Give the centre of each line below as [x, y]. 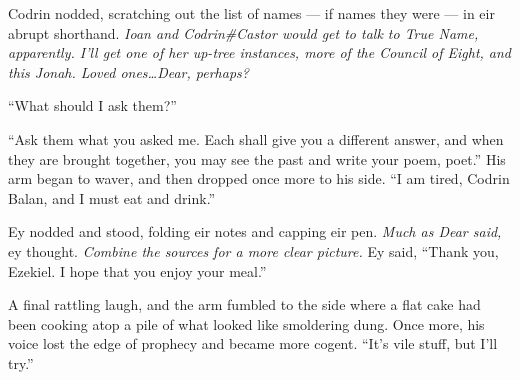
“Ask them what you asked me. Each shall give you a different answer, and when [256, 138]
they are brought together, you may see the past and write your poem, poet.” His [257, 158]
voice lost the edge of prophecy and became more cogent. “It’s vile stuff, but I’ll [253, 343]
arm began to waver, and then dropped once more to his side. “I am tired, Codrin [259, 178]
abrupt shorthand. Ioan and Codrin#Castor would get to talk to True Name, [243, 32]
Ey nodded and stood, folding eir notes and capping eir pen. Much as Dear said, [255, 231]
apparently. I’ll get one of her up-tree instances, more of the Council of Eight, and [260, 52]
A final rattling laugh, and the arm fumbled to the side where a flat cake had [244, 304]
